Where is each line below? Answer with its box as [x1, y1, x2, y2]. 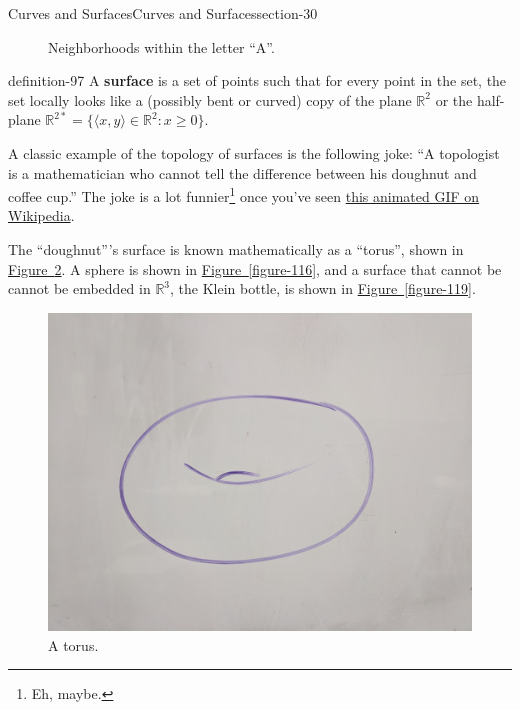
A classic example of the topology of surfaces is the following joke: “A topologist [8, 142, 500, 163]
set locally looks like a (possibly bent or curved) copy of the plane [8, 89, 412, 110]
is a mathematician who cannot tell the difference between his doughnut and [8, 162, 477, 183]
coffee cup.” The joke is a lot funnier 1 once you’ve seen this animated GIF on [8, 183, 480, 206]
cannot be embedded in [8, 278, 151, 299]
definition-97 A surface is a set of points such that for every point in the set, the [8, 70, 507, 91]
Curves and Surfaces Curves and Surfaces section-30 [8, 3, 318, 23]
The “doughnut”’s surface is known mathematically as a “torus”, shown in [8, 239, 464, 259]
